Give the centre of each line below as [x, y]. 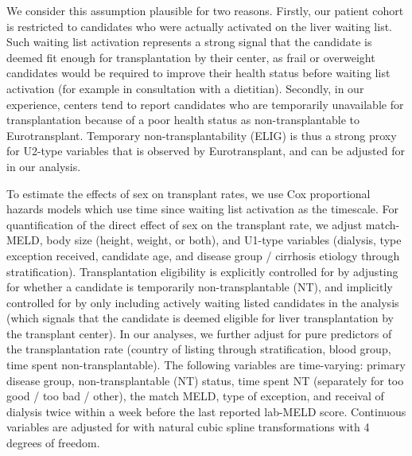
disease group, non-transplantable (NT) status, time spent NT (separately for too [205, 380]
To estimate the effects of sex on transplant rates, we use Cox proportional [189, 193]
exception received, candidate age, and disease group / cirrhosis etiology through [203, 255]
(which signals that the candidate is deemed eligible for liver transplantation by [200, 318]
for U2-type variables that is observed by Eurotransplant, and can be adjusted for [206, 151]
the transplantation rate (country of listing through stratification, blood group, [199, 349]
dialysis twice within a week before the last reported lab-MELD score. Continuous [206, 411]
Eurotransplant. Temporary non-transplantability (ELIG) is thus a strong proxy [202, 135]
